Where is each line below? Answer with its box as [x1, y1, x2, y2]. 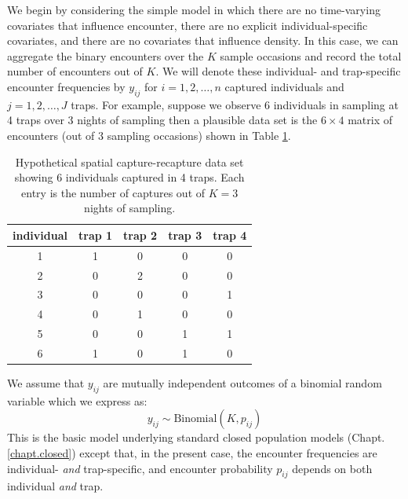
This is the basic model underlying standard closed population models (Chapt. [7, 429, 385, 446]
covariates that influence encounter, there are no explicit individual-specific [7, 17, 368, 33]
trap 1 [78, 226, 113, 243]
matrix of [348, 112, 392, 128]
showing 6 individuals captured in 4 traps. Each [14, 169, 245, 185]
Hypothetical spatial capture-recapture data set [15, 153, 244, 170]
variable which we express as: [7, 392, 148, 409]
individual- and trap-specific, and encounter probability [7, 460, 273, 476]
